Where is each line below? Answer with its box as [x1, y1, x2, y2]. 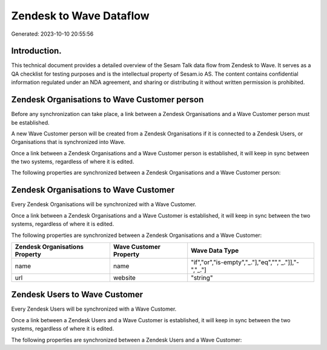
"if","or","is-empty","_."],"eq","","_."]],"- [191, 258, 300, 266]
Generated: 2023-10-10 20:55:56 [11, 30, 94, 37]
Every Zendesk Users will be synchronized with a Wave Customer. [11, 305, 177, 313]
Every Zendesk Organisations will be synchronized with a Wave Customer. [11, 201, 197, 208]
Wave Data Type [191, 246, 239, 254]
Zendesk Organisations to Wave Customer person [11, 94, 204, 105]
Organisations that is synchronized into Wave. [11, 138, 126, 146]
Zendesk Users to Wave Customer [11, 290, 144, 300]
